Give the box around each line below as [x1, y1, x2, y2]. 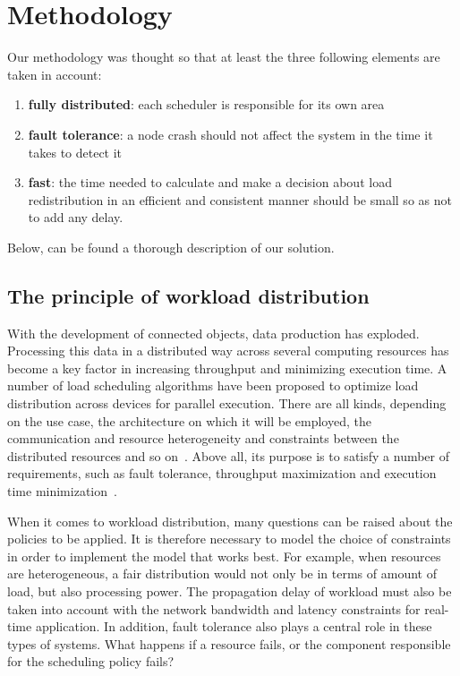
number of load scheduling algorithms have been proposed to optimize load [7, 376, 419, 395]
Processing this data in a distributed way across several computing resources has [7, 341, 449, 360]
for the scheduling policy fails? [7, 652, 175, 671]
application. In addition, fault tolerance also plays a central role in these [35, 617, 432, 636]
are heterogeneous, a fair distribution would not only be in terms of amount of [7, 564, 437, 583]
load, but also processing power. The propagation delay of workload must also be [7, 581, 452, 600]
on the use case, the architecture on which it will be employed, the [7, 411, 371, 430]
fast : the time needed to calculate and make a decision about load [28, 173, 392, 192]
